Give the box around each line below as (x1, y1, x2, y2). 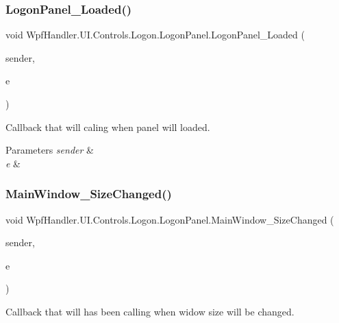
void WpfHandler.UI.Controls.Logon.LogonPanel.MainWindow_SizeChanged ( (5, 212, 334, 226)
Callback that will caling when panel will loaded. (5, 119, 210, 134)
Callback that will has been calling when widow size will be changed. (5, 304, 294, 318)
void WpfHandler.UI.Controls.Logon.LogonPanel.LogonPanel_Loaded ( (5, 27, 305, 42)
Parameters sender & (5, 143, 94, 157)
